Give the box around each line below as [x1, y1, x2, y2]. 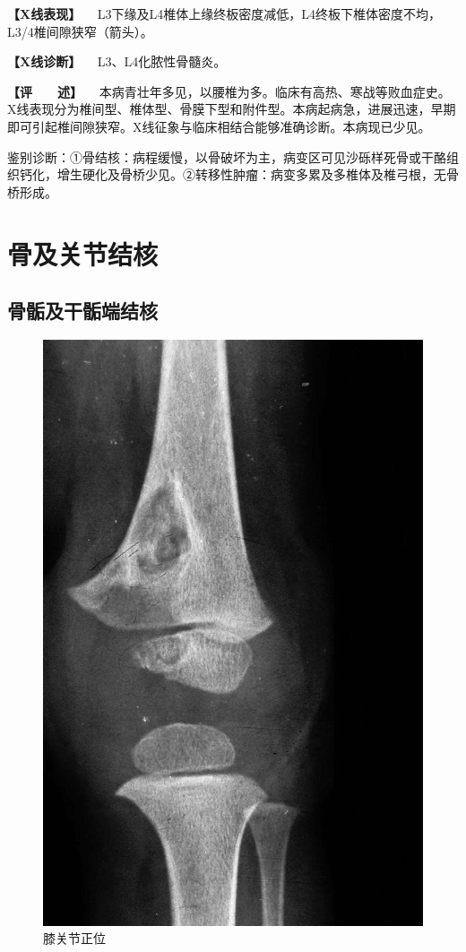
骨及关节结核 [7, 235, 159, 272]
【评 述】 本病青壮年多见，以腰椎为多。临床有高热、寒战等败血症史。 [7, 82, 451, 100]
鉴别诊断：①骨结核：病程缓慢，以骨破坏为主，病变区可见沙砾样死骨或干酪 [7, 147, 446, 166]
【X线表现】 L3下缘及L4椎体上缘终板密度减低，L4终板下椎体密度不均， [7, 4, 442, 22]
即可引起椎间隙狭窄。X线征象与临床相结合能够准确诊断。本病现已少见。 [7, 117, 431, 135]
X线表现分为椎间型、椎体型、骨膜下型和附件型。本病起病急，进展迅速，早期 [7, 100, 456, 118]
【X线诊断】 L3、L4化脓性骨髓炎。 [7, 52, 227, 71]
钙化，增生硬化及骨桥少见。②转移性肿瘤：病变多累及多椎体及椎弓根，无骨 [19, 165, 459, 184]
